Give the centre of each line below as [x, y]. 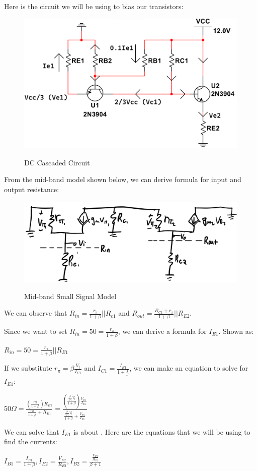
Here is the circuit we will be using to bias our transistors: [94, 6]
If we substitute [28, 368]
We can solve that [32, 431]
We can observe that [36, 313]
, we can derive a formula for [162, 331]
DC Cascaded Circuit [57, 162]
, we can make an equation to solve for [189, 368]
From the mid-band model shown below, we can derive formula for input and [123, 179]
